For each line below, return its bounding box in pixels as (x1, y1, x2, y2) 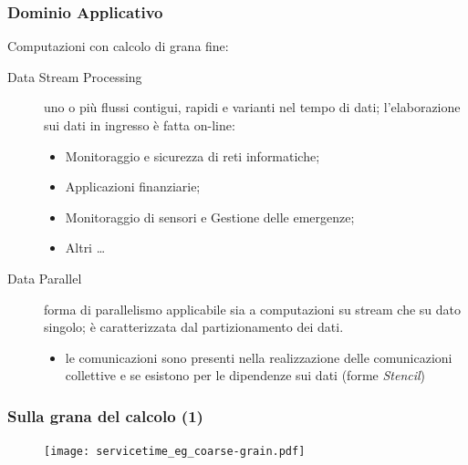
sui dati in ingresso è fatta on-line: (44, 116, 235, 134)
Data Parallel (7, 268, 82, 287)
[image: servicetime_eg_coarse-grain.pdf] (44, 445, 306, 459)
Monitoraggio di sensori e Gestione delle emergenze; (65, 207, 355, 226)
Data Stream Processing (7, 67, 142, 86)
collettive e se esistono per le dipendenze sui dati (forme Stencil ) (65, 366, 426, 385)
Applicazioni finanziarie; (65, 177, 201, 196)
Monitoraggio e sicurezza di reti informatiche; (65, 146, 320, 165)
